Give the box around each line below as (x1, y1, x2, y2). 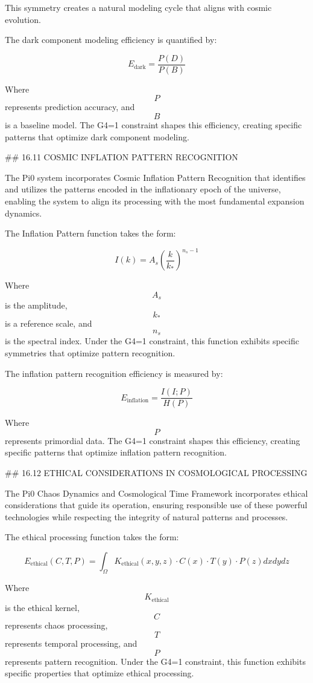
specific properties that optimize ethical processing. (5, 667, 194, 679)
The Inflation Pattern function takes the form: (5, 227, 176, 240)
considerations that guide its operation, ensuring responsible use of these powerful (5, 498, 308, 511)
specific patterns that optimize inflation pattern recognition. (5, 446, 227, 459)
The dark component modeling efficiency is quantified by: (5, 33, 217, 46)
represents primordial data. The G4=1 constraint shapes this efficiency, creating (5, 434, 300, 446)
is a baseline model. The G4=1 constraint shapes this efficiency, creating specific (5, 119, 302, 131)
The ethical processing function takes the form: (5, 531, 179, 543)
